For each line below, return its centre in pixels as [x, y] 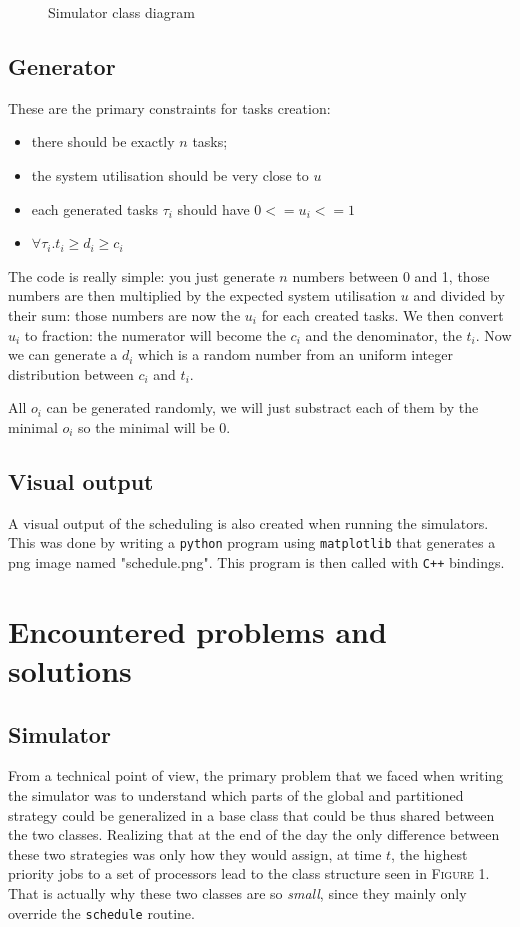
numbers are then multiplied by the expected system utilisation [202, 295]
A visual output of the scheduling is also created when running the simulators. [248, 522]
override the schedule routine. [101, 912]
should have [213, 208]
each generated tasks [94, 208]
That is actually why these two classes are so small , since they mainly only [237, 892]
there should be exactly [103, 141]
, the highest [429, 853]
